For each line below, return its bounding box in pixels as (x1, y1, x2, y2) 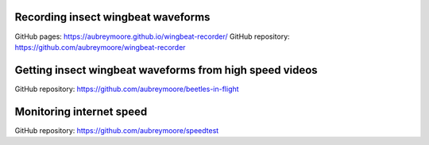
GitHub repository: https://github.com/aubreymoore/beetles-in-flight (14, 84, 239, 93)
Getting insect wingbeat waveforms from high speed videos (14, 63, 318, 77)
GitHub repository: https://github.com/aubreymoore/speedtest (14, 125, 219, 135)
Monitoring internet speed (14, 105, 148, 118)
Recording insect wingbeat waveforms (14, 10, 211, 24)
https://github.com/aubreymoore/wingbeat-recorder (14, 42, 186, 52)
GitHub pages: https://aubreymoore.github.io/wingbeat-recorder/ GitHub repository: (14, 32, 290, 41)
